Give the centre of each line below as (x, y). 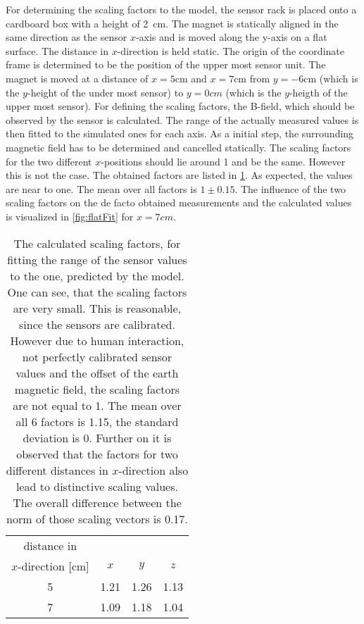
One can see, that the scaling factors (97, 292)
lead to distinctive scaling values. (97, 486)
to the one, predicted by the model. (97, 275)
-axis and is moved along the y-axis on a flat (231, 37)
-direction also (153, 470)
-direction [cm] (54, 566)
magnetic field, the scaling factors (97, 389)
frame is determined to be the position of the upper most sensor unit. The (166, 64)
